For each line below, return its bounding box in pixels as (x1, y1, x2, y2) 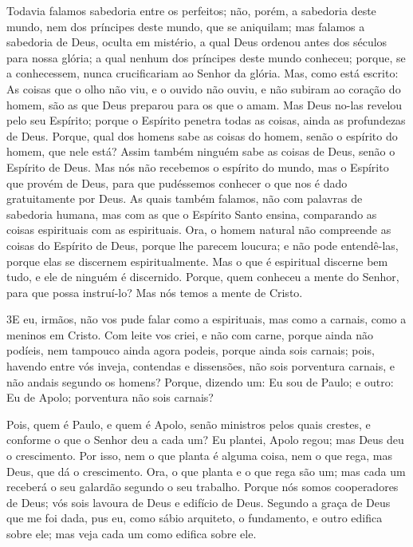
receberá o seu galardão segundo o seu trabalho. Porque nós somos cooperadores (6, 478, 399, 495)
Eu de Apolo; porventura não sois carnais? (6, 389, 214, 406)
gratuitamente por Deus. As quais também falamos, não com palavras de (6, 190, 363, 207)
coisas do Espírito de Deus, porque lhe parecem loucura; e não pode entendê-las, (6, 236, 399, 253)
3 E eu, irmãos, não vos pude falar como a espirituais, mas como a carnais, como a (6, 311, 407, 327)
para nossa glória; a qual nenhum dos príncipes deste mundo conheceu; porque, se (6, 49, 406, 65)
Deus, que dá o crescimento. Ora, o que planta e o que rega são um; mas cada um (6, 462, 406, 479)
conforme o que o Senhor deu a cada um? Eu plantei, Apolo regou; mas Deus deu (6, 431, 404, 448)
